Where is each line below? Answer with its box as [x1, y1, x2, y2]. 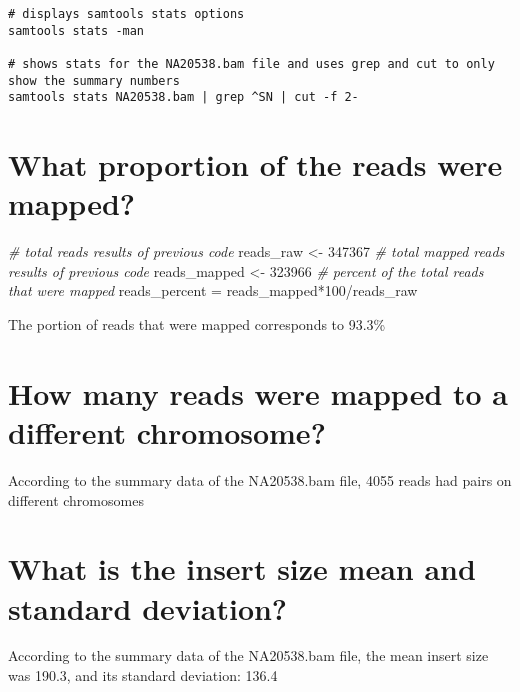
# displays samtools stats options [8, 7, 245, 21]
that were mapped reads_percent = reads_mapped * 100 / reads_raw [8, 280, 418, 301]
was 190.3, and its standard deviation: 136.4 [8, 665, 278, 686]
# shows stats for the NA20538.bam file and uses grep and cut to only [8, 56, 495, 71]
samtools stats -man [8, 23, 145, 38]
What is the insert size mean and [8, 548, 476, 589]
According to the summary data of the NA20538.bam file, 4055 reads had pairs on [8, 469, 512, 490]
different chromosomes [8, 489, 144, 510]
